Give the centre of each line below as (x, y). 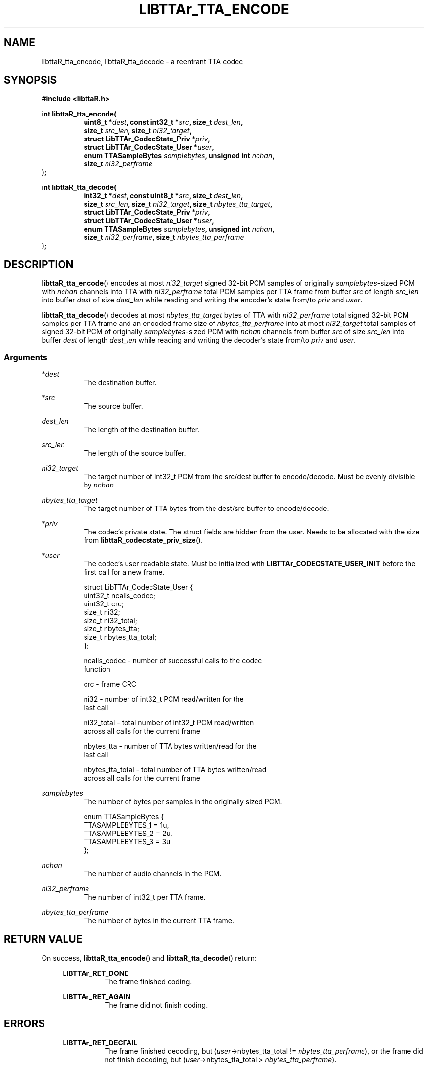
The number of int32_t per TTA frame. (145, 897)
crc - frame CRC (110, 684)
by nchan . (100, 485)
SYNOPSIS (31, 80)
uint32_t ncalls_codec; (120, 596)
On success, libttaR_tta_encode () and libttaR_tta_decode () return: (149, 958)
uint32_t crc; (104, 604)
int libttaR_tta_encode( (79, 114)
